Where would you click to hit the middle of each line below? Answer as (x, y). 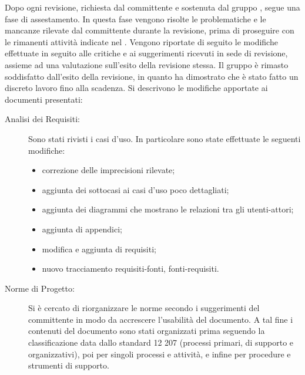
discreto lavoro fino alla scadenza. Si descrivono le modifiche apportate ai (136, 88)
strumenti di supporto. (69, 365)
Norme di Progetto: (40, 288)
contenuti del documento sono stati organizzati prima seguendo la (147, 331)
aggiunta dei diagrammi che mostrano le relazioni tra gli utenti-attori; (168, 209)
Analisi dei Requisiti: (42, 119)
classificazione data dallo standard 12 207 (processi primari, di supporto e (161, 342)
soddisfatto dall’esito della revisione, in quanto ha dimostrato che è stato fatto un (152, 76)
